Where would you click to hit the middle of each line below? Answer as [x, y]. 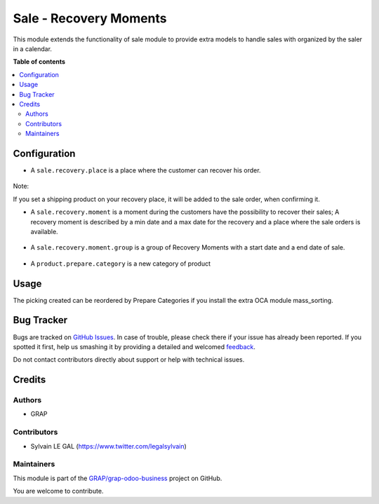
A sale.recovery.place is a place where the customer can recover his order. [146, 170]
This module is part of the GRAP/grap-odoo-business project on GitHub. [118, 478]
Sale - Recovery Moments [90, 18]
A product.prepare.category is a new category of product [120, 264]
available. [45, 231]
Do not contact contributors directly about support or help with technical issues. [129, 360]
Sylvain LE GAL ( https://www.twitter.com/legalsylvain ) [109, 446]
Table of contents [39, 62]
